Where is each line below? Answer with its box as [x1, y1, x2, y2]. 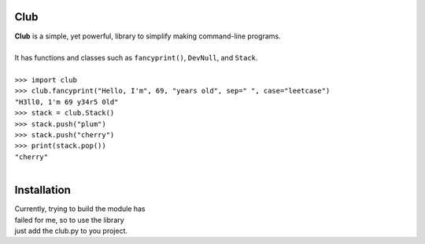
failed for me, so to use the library [14, 215, 125, 224]
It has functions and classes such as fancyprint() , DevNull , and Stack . [14, 53, 258, 63]
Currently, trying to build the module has [14, 204, 146, 213]
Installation [14, 184, 71, 197]
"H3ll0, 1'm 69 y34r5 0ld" [14, 97, 119, 106]
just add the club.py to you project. [14, 226, 128, 235]
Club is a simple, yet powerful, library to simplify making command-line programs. [14, 31, 281, 41]
